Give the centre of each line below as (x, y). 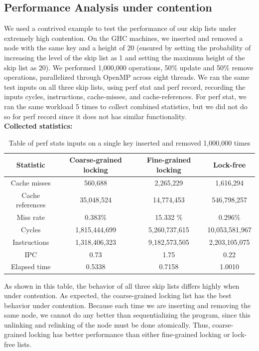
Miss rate (31, 217)
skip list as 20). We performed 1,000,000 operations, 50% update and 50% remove (129, 67)
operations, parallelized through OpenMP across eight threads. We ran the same (127, 77)
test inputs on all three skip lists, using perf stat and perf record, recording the (125, 87)
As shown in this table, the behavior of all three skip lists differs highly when (122, 285)
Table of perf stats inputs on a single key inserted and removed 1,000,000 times (129, 142)
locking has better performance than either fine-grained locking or (129, 334)
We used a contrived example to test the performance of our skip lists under (120, 28)
